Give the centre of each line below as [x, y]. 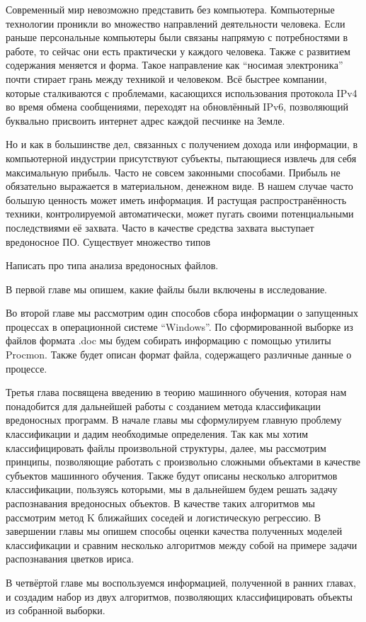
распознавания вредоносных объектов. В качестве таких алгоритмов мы [160, 503]
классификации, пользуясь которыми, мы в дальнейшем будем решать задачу [172, 489]
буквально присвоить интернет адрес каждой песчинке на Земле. [145, 120]
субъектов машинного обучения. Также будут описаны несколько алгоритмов [172, 475]
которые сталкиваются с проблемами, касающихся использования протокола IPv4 [182, 92]
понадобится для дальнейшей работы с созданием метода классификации [164, 406]
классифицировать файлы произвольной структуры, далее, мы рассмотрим [166, 447]
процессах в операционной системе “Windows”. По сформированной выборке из [179, 326]
